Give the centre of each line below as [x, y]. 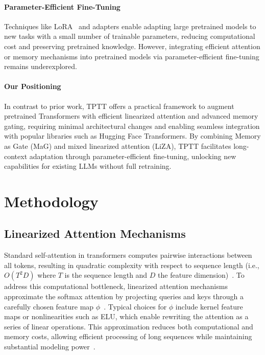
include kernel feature [209, 306]
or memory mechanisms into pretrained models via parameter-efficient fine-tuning [132, 56]
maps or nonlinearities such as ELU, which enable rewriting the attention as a [126, 316]
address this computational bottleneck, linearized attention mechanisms [116, 286]
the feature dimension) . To [201, 275]
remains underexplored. [41, 66]
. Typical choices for [135, 306]
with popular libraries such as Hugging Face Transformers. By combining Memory [132, 136]
